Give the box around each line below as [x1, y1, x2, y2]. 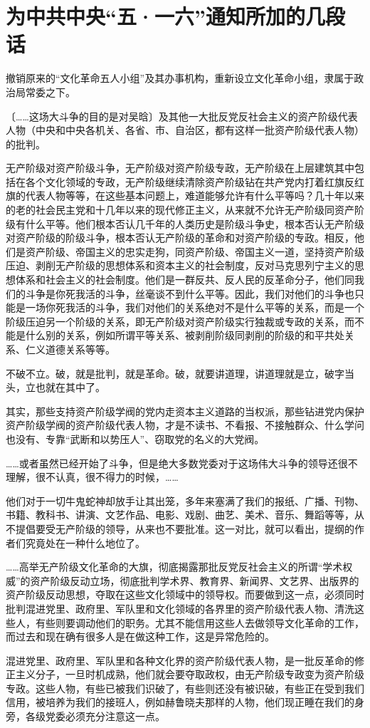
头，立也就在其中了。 [6, 380, 105, 395]
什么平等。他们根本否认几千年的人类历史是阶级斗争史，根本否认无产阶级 [25, 216, 364, 231]
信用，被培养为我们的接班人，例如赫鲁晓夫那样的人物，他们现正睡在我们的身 [6, 695, 364, 709]
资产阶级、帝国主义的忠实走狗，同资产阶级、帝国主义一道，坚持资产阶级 [25, 244, 364, 259]
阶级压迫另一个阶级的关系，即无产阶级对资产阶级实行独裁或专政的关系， [6, 313, 344, 328]
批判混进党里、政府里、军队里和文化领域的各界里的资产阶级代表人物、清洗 [6, 600, 354, 615]
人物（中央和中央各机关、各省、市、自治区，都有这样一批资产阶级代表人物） [6, 123, 364, 137]
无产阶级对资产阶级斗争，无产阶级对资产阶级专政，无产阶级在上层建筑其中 [6, 160, 354, 175]
